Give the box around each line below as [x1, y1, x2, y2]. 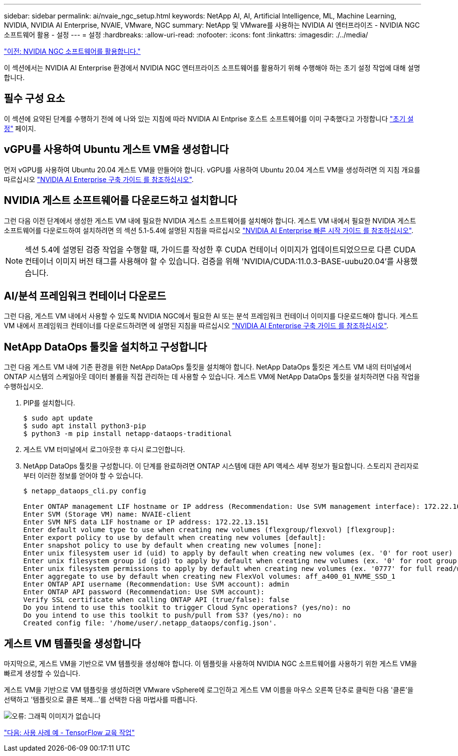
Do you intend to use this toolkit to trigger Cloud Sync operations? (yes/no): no [23, 604, 351, 612]
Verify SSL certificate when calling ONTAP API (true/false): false [23, 596, 289, 604]
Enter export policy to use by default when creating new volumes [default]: [23, 534, 326, 542]
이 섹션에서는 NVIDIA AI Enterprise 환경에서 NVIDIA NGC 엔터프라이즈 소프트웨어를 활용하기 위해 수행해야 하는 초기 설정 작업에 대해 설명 [4, 64, 420, 72]
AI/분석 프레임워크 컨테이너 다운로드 [4, 289, 166, 302]
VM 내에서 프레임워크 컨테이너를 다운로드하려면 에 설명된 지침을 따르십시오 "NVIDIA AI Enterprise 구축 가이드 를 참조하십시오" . [4, 321, 389, 330]
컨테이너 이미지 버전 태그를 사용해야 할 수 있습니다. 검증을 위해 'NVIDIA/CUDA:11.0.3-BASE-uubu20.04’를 [25, 256, 394, 266]
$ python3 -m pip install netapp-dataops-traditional [23, 430, 232, 438]
